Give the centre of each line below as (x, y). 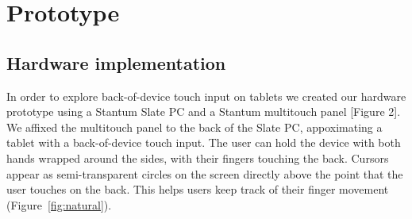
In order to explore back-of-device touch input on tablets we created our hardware (206, 96)
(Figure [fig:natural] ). (59, 204)
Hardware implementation (116, 62)
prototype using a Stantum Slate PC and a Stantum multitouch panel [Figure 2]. (204, 111)
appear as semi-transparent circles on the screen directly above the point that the (205, 173)
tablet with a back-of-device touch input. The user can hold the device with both (204, 142)
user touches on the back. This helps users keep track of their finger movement (198, 189)
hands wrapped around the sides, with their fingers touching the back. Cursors (198, 158)
